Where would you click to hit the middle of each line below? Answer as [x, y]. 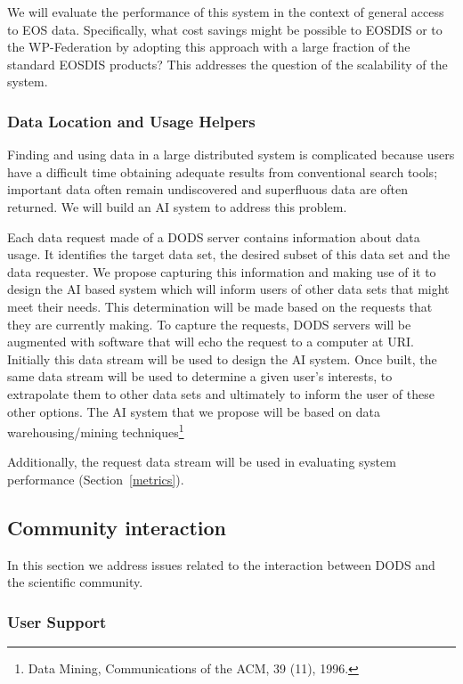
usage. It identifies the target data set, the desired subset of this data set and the [229, 254]
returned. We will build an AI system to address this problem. [177, 206]
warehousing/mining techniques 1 [96, 431]
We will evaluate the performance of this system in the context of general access [226, 12]
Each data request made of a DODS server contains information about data [214, 236]
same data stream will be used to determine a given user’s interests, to [200, 376]
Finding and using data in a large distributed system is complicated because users [231, 155]
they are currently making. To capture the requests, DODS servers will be [209, 324]
